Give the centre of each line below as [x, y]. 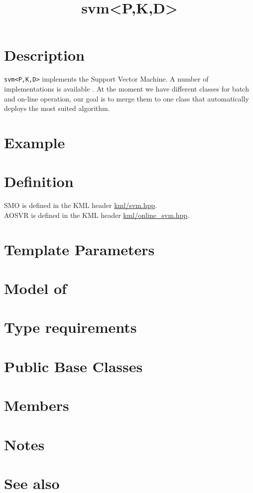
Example [35, 142]
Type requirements [70, 327]
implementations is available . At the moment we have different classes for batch [126, 88]
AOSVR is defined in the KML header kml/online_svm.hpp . [97, 215]
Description [45, 55]
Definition [39, 181]
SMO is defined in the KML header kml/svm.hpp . [80, 205]
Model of [35, 288]
